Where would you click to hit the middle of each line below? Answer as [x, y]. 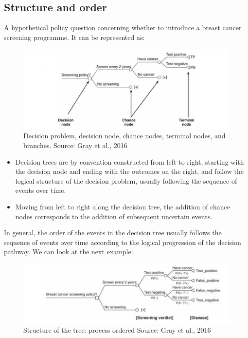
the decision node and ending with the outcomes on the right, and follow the [130, 171]
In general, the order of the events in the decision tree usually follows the [113, 233]
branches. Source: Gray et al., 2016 [75, 145]
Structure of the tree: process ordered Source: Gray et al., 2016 [117, 329]
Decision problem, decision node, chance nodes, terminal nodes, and [124, 136]
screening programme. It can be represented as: [74, 37]
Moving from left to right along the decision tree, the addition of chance [123, 206]
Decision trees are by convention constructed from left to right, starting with [130, 161]
